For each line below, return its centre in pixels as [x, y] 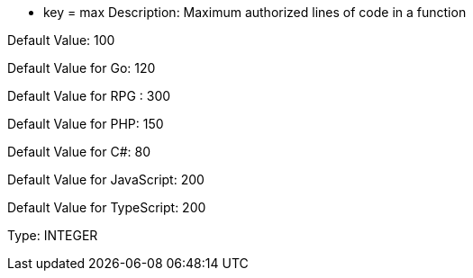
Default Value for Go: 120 [82, 68]
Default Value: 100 [61, 40]
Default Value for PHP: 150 [86, 124]
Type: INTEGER [53, 235]
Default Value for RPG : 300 [89, 96]
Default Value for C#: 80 [79, 152]
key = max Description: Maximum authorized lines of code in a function [255, 12]
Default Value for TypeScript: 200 [107, 207]
